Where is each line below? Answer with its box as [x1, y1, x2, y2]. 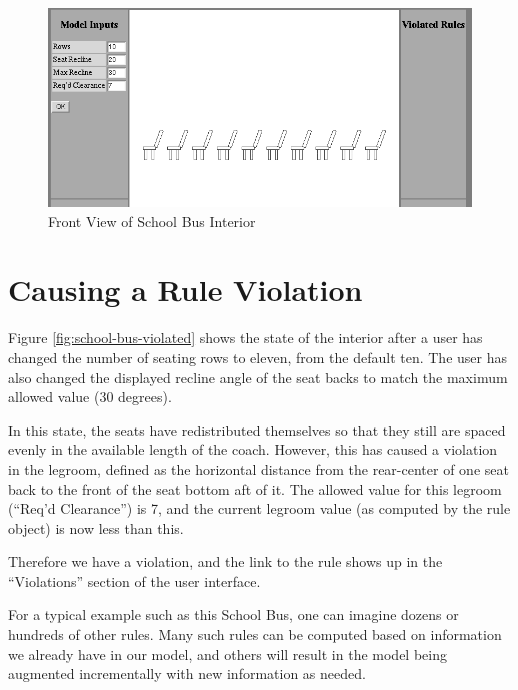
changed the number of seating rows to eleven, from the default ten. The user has [8, 346, 507, 367]
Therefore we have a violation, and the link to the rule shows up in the [8, 551, 443, 572]
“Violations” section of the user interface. [8, 570, 261, 591]
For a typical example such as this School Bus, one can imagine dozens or [8, 604, 459, 625]
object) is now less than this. [8, 517, 184, 538]
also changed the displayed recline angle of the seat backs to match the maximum [8, 366, 508, 387]
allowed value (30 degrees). [8, 386, 172, 407]
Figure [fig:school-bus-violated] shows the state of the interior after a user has [8, 327, 483, 348]
